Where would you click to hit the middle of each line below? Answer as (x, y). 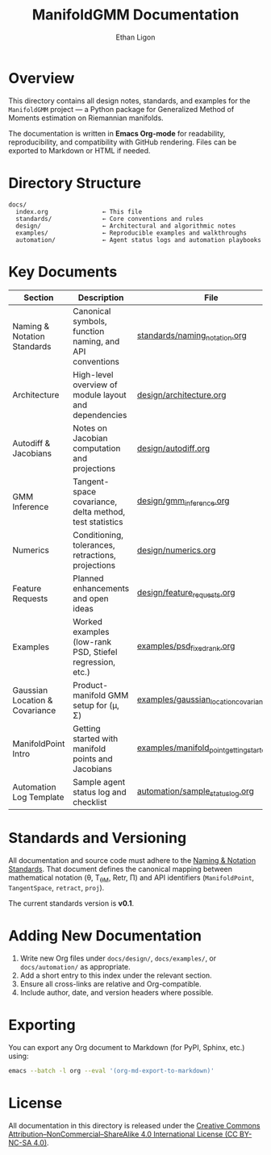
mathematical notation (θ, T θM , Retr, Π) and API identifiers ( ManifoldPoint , (131, 878)
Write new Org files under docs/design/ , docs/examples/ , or (118, 958)
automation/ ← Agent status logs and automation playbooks (139, 240)
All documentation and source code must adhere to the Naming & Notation (132, 860)
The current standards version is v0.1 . (71, 903)
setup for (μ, (96, 705)
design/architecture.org (181, 394)
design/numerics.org (176, 550)
